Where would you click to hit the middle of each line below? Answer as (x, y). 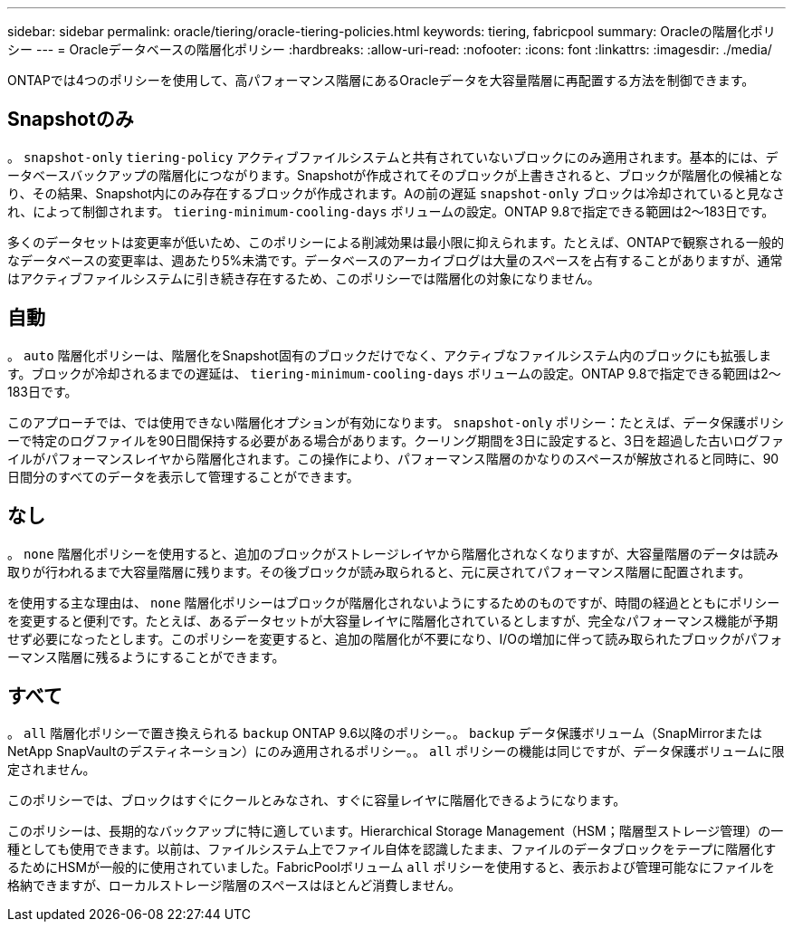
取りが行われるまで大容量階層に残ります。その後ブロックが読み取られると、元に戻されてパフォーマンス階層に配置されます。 (379, 571)
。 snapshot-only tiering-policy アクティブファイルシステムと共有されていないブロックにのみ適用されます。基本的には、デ (393, 157)
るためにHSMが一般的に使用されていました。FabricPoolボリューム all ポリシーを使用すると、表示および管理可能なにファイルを (392, 867)
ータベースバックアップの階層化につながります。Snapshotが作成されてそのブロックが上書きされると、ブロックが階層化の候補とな (395, 175)
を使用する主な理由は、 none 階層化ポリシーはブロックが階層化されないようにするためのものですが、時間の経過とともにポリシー (394, 602)
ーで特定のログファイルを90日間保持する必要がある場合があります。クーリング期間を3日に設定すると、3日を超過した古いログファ (396, 440)
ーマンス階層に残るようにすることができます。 (146, 656)
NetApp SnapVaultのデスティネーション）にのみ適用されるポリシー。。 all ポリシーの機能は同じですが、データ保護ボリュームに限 (396, 752)
